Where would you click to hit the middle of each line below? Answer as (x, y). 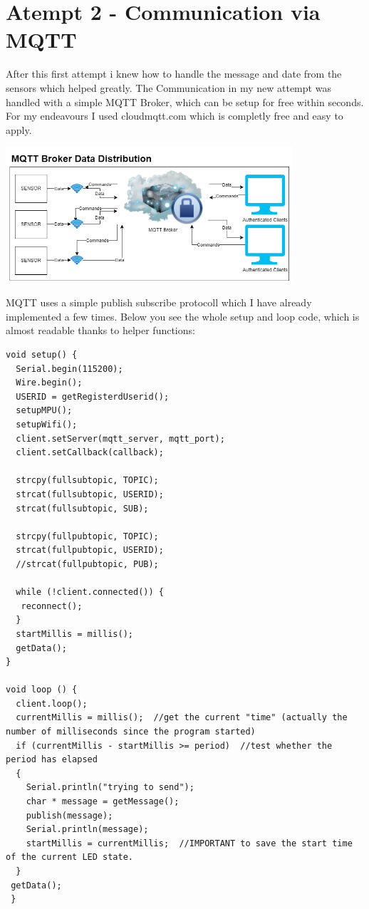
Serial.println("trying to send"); (110, 788)
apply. (19, 129)
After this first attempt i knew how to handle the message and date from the (174, 74)
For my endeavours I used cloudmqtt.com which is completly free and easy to (175, 116)
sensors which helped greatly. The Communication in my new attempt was (168, 87)
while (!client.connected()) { (90, 592)
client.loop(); (52, 703)
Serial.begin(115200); (69, 369)
